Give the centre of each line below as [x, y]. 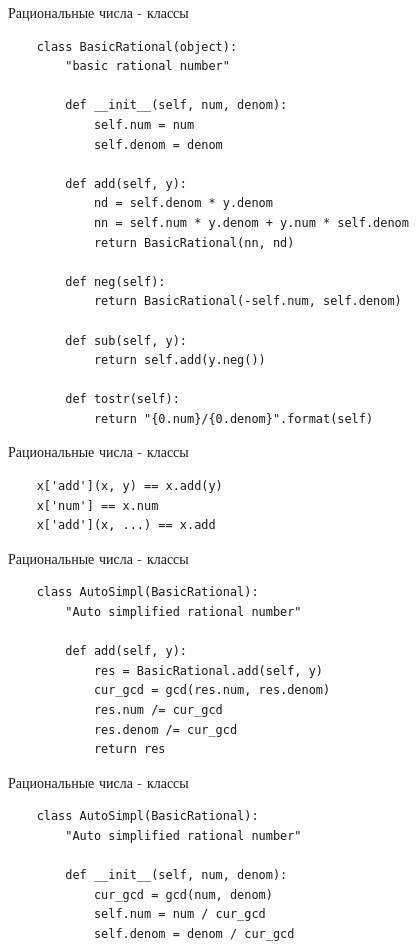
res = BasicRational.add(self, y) [208, 670]
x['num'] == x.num [97, 505]
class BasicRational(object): [137, 46]
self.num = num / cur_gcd [179, 914]
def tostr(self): [122, 399]
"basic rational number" [147, 66]
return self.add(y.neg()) [179, 360]
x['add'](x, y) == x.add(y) [129, 486]
